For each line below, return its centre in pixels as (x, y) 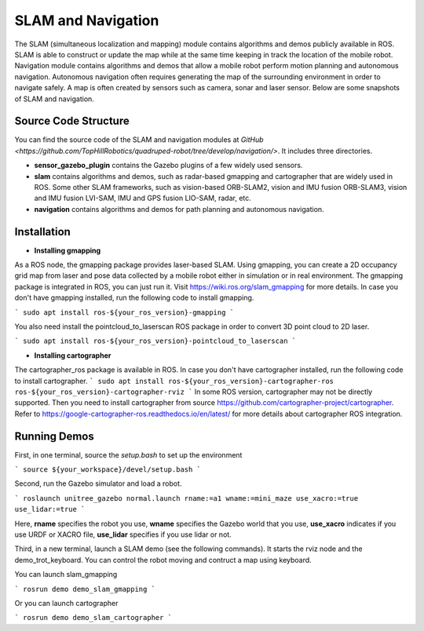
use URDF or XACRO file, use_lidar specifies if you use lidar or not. (123, 534)
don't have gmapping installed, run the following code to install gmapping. (134, 297)
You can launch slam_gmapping (66, 574)
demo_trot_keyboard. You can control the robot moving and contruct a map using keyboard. (163, 560)
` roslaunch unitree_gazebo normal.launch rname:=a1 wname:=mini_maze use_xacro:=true (186, 498)
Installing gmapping (68, 250)
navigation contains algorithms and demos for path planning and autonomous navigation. (179, 209)
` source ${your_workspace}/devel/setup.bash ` (108, 470)
